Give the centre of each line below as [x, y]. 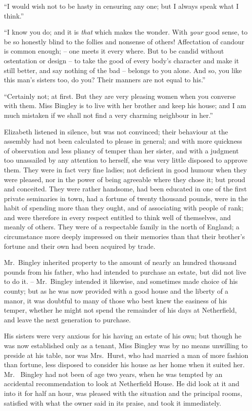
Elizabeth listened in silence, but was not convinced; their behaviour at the [116, 131]
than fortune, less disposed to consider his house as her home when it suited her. [124, 364]
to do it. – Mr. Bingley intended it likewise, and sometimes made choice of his [121, 281]
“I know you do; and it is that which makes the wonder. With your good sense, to [126, 32]
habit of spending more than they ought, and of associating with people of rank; [124, 208]
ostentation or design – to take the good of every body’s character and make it [122, 60]
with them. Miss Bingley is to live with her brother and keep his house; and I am [125, 105]
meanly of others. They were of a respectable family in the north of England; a [122, 227]
